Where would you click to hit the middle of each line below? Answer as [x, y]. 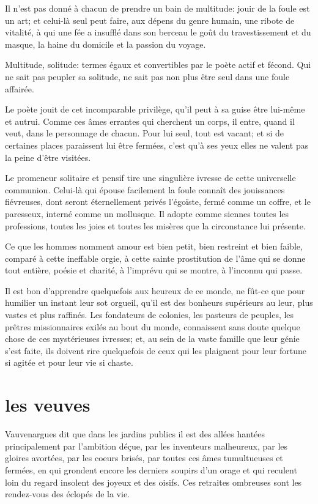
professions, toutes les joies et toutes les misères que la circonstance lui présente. [155, 225]
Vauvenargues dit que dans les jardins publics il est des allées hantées [135, 434]
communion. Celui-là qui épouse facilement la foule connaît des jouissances [145, 189]
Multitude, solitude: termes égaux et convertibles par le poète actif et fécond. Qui [158, 65]
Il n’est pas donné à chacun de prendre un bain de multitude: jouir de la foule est [157, 8]
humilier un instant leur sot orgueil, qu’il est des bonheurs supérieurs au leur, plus [159, 302]
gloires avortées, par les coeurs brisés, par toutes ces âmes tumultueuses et [144, 458]
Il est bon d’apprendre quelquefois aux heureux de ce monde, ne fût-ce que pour [155, 290]
